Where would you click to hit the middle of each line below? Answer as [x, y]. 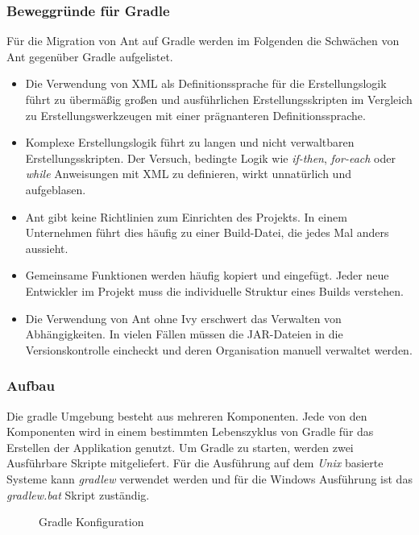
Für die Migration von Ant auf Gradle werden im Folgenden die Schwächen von [203, 41]
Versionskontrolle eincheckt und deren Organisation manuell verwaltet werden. [219, 349]
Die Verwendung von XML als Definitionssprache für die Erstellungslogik [206, 83]
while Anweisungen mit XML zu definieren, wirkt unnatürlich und [188, 174]
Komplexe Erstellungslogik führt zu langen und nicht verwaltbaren [190, 142]
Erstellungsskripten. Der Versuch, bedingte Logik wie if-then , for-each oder [210, 158]
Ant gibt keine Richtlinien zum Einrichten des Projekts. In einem [186, 216]
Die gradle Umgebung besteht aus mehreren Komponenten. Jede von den [187, 415]
